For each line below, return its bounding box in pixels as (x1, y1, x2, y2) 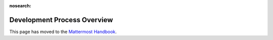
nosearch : (9, 3, 31, 8)
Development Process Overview (9, 15, 113, 24)
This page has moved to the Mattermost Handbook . (9, 29, 117, 35)
